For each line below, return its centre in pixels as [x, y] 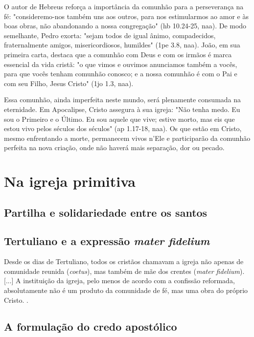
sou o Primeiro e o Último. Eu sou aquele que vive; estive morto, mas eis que [119, 119]
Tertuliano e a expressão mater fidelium [107, 241]
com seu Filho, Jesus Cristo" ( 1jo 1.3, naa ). [69, 83]
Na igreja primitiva [70, 181]
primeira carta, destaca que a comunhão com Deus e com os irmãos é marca [118, 54]
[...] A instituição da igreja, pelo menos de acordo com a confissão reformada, [119, 281]
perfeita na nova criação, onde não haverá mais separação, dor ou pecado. [114, 147]
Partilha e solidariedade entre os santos [106, 212]
